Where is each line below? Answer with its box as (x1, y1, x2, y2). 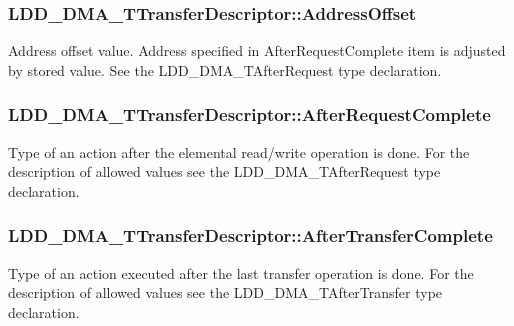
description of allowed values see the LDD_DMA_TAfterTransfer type (8, 282, 443, 303)
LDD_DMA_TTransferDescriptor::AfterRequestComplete (8, 102, 491, 127)
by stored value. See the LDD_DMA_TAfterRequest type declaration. (8, 59, 442, 80)
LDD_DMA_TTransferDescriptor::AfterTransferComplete (8, 223, 493, 248)
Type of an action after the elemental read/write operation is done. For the (8, 141, 470, 162)
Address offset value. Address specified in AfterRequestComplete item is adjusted (8, 40, 506, 61)
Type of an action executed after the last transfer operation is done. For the (8, 262, 474, 283)
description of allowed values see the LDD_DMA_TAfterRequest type (8, 161, 441, 182)
